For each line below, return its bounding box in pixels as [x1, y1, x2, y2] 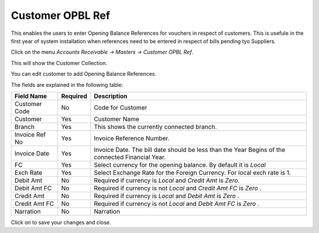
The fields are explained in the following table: [11, 81, 123, 88]
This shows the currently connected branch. [93, 122, 217, 131]
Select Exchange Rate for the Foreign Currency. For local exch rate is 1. [93, 169, 291, 177]
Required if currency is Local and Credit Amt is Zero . [93, 176, 240, 185]
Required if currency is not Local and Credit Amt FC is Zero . [93, 184, 262, 192]
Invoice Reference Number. [93, 134, 170, 142]
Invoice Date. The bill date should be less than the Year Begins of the [93, 145, 286, 154]
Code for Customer [93, 103, 148, 112]
